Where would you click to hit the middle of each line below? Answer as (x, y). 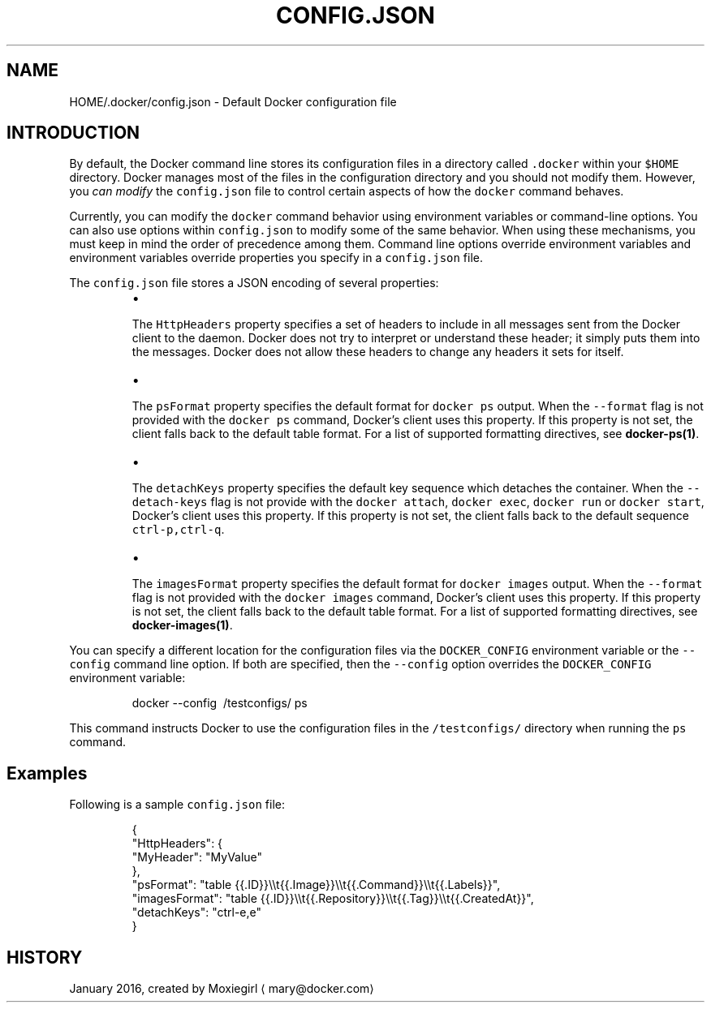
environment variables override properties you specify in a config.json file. (276, 258)
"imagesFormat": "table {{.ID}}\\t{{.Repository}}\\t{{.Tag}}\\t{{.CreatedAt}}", (333, 899)
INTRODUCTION (73, 133)
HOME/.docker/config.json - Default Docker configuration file (233, 101)
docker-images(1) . (182, 625)
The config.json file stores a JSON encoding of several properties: (254, 283)
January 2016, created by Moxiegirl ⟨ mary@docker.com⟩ (222, 989)
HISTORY (45, 957)
